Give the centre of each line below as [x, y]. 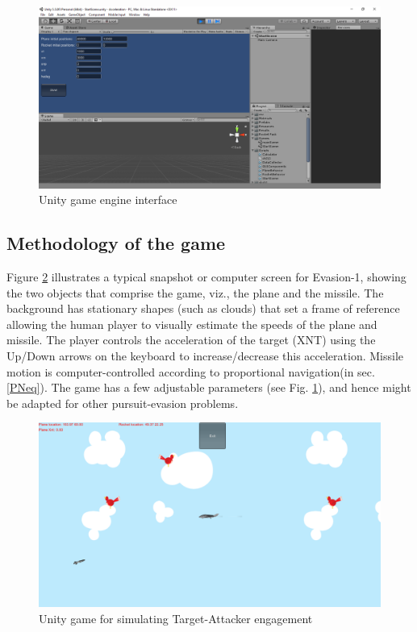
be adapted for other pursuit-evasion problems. [123, 403]
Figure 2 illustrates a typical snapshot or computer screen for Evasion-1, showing [206, 277]
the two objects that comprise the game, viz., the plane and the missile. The [195, 292]
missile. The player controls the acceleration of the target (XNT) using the [191, 340]
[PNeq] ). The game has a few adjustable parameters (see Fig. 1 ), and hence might [209, 387]
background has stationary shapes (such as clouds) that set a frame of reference [203, 308]
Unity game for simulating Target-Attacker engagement [176, 618]
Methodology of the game [116, 243]
